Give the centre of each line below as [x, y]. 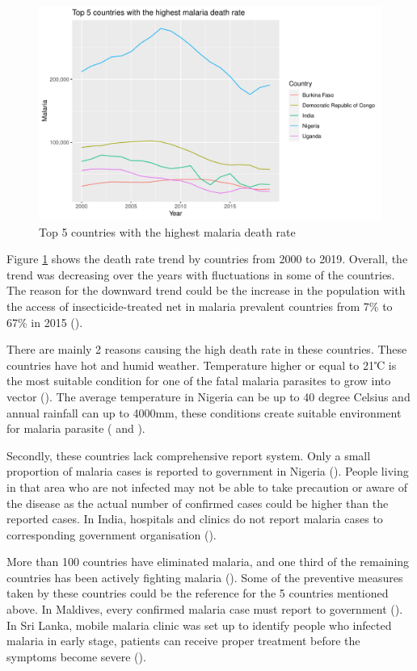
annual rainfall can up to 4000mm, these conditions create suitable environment [204, 412]
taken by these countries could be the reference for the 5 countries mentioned [198, 593]
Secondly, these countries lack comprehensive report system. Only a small [189, 455]
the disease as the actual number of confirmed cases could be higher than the [198, 503]
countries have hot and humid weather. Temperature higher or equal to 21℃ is [202, 365]
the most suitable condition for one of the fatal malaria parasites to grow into [199, 381]
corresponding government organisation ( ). [112, 534]
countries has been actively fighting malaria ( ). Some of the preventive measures [205, 577]
